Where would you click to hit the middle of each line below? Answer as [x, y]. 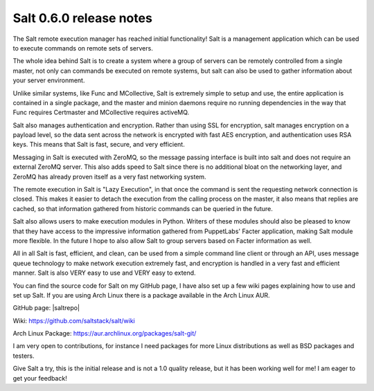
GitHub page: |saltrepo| [46, 308]
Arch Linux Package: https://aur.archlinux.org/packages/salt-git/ [105, 334]
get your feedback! [40, 378]
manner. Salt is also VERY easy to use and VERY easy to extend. [105, 273]
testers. [24, 356]
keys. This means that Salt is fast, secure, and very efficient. [99, 145]
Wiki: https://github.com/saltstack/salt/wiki [74, 320]
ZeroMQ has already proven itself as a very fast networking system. [110, 176]
